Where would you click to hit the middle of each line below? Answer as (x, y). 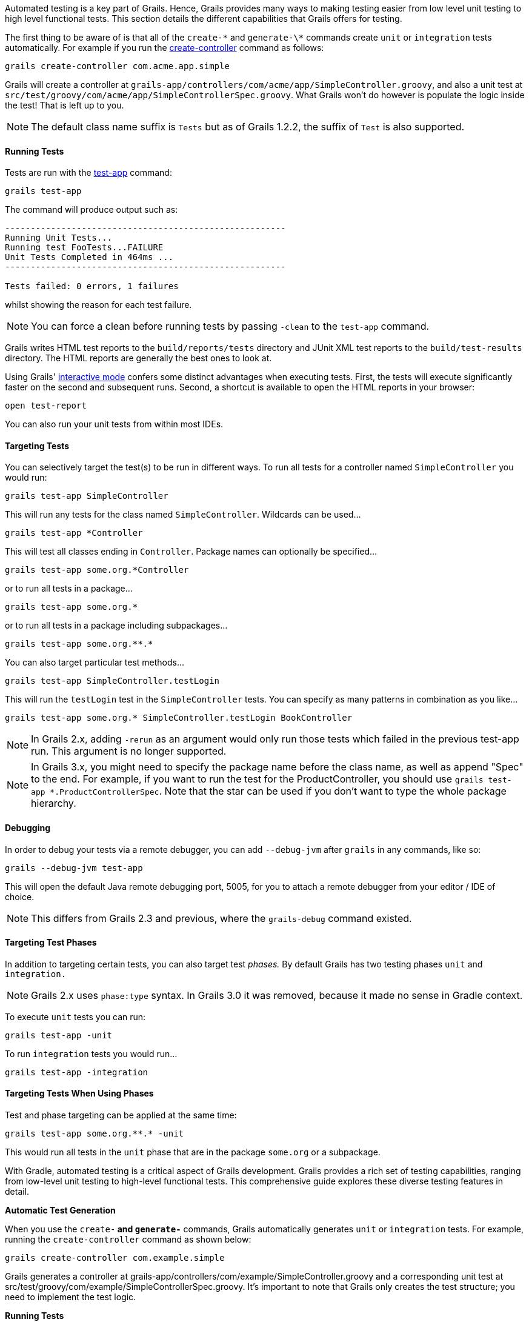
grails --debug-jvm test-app (74, 868)
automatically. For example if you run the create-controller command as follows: (165, 48)
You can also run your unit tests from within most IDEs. (114, 424)
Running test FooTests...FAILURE (84, 248)
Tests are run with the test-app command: (88, 173)
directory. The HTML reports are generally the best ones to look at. (138, 358)
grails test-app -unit (59, 1035)
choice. (20, 896)
